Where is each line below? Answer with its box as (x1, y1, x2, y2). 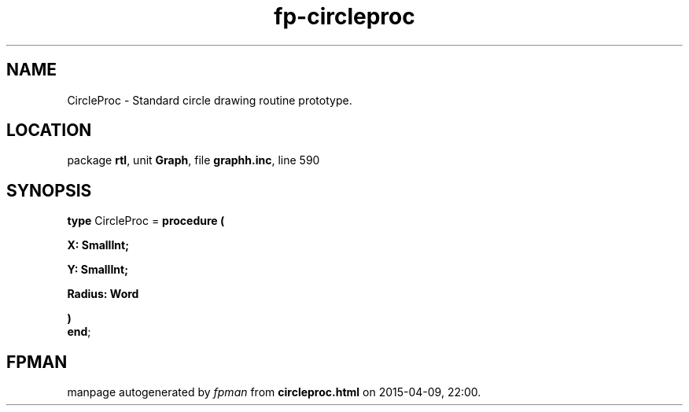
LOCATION (6, 120, 92, 141)
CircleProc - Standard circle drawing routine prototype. (67, 93, 352, 107)
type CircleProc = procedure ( (67, 214, 225, 228)
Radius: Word (67, 287, 139, 301)
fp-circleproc (274, 3, 415, 30)
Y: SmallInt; (67, 263, 128, 277)
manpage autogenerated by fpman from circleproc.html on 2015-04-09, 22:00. (67, 385, 481, 399)
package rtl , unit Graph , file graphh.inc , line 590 (67, 153, 320, 167)
